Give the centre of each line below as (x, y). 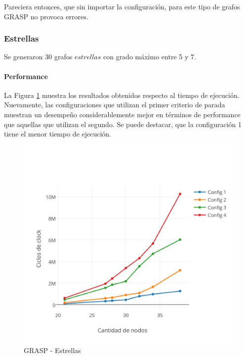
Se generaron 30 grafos (38, 57)
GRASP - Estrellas (52, 350)
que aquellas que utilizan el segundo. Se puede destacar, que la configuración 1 (123, 124)
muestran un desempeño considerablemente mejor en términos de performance (122, 114)
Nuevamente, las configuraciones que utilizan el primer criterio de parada (115, 105)
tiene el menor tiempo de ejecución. (58, 134)
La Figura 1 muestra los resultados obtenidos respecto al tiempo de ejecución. (122, 95)
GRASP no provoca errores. (46, 16)
